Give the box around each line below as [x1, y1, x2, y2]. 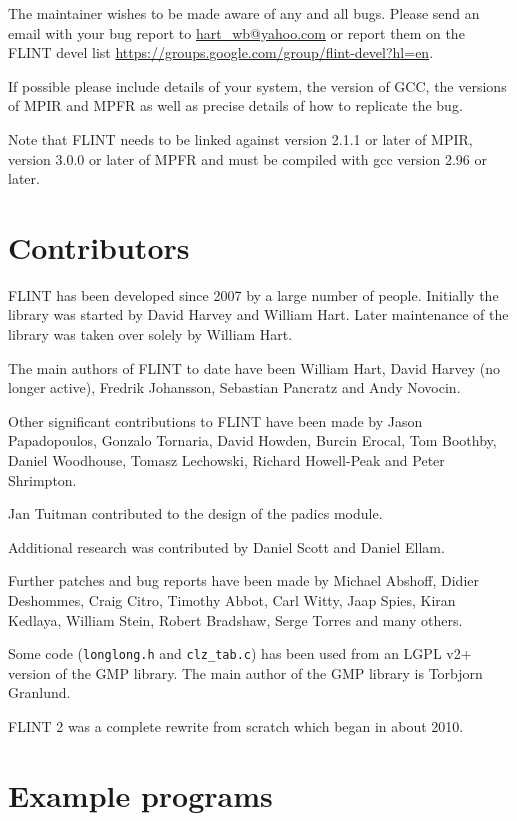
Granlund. [8, 682, 71, 703]
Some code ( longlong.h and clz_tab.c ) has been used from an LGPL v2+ [8, 643, 472, 664]
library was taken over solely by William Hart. [8, 324, 293, 345]
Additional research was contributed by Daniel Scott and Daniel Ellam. [8, 536, 445, 557]
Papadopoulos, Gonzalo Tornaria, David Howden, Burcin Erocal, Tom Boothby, [8, 430, 497, 451]
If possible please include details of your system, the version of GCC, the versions [8, 75, 507, 96]
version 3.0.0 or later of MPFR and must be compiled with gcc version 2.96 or [8, 148, 487, 169]
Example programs [8, 774, 273, 815]
